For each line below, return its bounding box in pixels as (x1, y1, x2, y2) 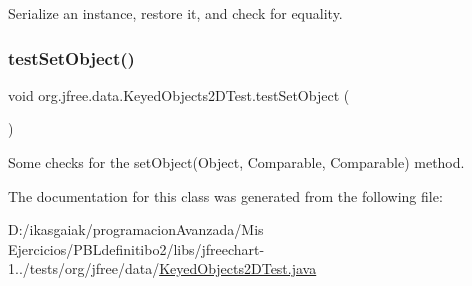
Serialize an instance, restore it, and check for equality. (8, 3, 343, 23)
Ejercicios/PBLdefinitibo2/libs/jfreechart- (8, 238, 265, 259)
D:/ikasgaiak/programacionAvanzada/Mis (8, 219, 264, 240)
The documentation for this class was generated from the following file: (8, 185, 443, 206)
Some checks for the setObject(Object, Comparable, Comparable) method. (8, 152, 465, 172)
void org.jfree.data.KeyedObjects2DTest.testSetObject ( (8, 84, 350, 105)
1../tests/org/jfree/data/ (8, 258, 160, 279)
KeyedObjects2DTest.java (159, 258, 317, 279)
